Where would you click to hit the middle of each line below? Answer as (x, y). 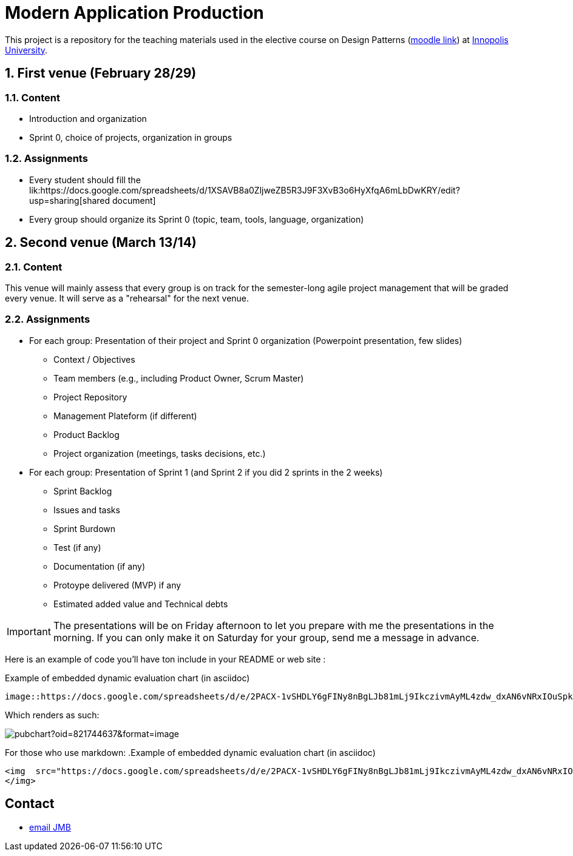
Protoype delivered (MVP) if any (117, 585)
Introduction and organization (88, 118)
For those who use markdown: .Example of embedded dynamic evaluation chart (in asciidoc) (190, 752)
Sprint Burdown (85, 528)
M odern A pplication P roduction (134, 13)
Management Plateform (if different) (125, 416)
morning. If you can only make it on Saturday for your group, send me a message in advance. (266, 637)
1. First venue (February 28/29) (101, 73)
